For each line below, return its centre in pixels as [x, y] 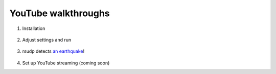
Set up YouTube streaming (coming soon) [66, 63]
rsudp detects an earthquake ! [53, 51]
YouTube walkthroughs [60, 13]
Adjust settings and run [47, 40]
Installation [34, 28]
